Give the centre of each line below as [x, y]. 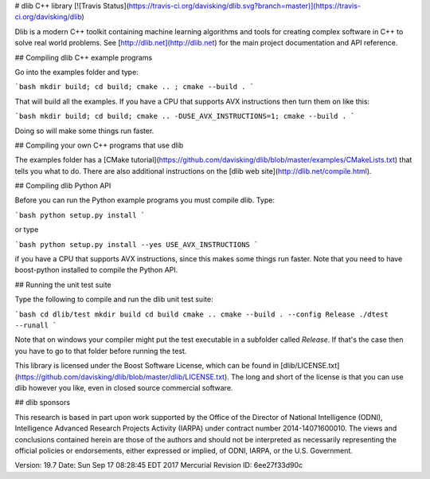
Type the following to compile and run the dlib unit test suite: [114, 300]
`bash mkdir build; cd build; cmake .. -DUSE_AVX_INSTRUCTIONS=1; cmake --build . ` [185, 116]
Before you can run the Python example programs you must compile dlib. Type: [145, 200]
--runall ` [36, 325]
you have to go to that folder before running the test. [101, 351]
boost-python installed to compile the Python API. [96, 270]
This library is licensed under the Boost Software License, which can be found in [147, 366]
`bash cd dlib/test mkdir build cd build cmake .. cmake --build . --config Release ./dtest [202, 314]
